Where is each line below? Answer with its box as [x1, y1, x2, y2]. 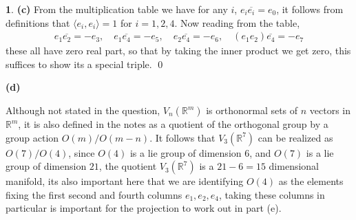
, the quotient [98, 159, 157, 173]
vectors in [309, 103, 351, 117]
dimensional [269, 159, 320, 173]
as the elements [278, 174, 344, 188]
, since [68, 145, 95, 159]
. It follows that [149, 130, 216, 144]
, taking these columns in [219, 187, 325, 201]
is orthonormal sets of [206, 103, 298, 117]
